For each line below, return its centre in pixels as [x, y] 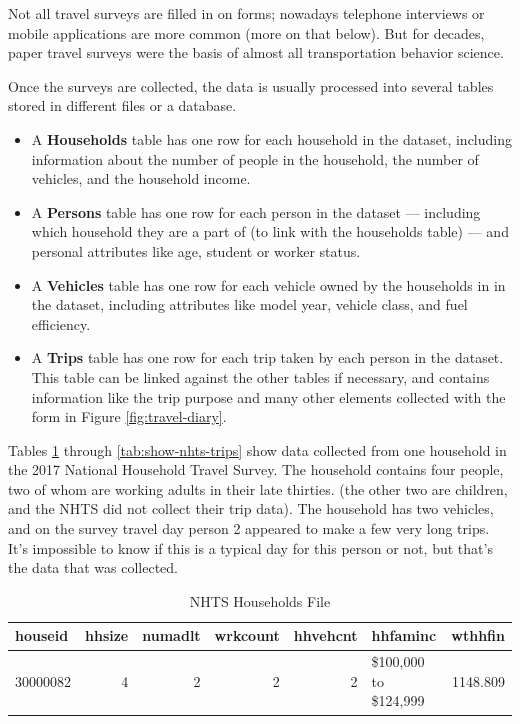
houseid [42, 635]
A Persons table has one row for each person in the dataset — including [256, 211]
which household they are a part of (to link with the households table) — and [270, 231]
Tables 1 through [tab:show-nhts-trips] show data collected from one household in [257, 449]
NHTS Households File [260, 600]
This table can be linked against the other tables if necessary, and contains [260, 376]
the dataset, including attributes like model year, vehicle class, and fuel [249, 304]
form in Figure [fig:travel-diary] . [129, 416]
